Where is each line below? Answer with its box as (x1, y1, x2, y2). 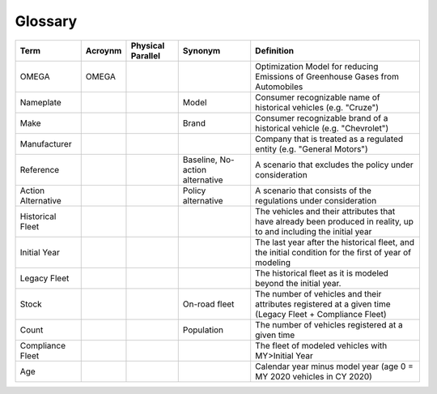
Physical (130, 40, 165, 51)
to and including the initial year (255, 225, 372, 237)
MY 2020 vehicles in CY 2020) (255, 370, 372, 382)
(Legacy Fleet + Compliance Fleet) (255, 308, 388, 319)
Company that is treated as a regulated (255, 133, 404, 144)
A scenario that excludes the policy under (255, 159, 414, 170)
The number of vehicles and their (255, 288, 382, 299)
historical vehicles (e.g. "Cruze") (255, 101, 380, 113)
